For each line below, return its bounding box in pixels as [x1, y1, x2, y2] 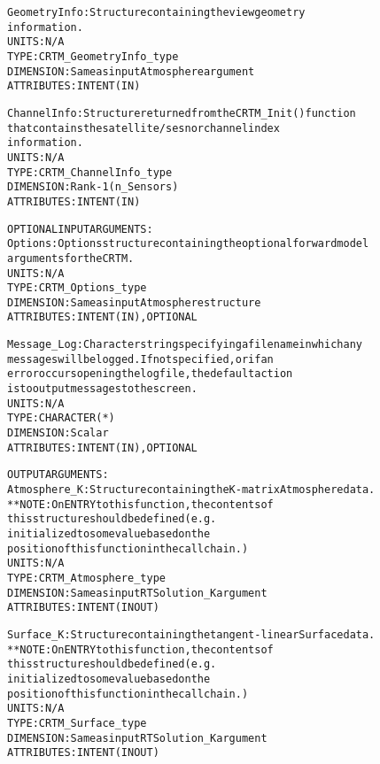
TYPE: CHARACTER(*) [7, 412, 115, 425]
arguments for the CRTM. [7, 251, 135, 265]
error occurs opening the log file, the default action [7, 367, 293, 381]
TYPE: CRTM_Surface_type [7, 716, 147, 729]
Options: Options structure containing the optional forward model [7, 237, 369, 251]
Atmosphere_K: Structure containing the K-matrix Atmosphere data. [7, 483, 376, 497]
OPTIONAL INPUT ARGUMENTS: [7, 222, 153, 235]
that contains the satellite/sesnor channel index [7, 121, 280, 135]
